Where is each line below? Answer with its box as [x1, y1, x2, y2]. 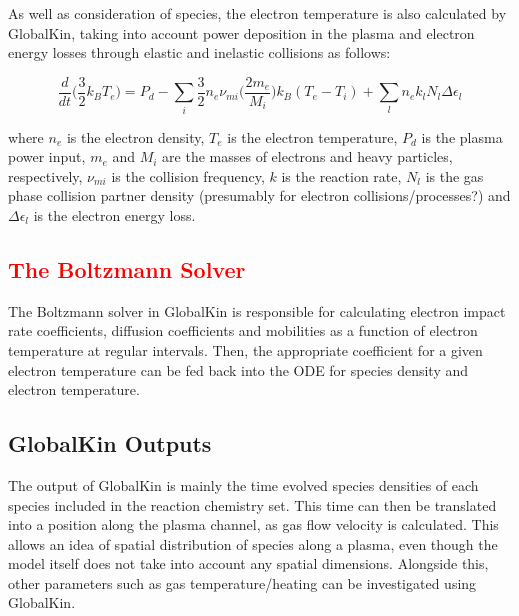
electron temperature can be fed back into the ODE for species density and [8, 359, 469, 380]
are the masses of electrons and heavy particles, [162, 146, 453, 167]
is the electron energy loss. [33, 204, 196, 225]
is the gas [425, 165, 484, 186]
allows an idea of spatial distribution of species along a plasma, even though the [8, 533, 498, 554]
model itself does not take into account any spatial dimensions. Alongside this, [8, 553, 489, 574]
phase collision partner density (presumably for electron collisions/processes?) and [8, 185, 511, 206]
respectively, [8, 165, 83, 186]
